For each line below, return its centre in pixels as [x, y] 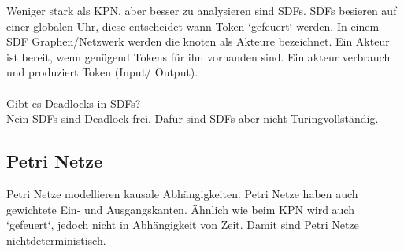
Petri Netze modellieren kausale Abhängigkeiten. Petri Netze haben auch [182, 193]
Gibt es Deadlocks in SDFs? [74, 103]
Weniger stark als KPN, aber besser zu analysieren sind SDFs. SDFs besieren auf [202, 10]
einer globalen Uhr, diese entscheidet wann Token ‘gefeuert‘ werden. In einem [193, 26]
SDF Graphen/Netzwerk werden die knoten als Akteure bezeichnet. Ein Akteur [198, 41]
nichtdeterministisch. [56, 240]
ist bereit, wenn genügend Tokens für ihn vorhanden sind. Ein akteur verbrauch [198, 56]
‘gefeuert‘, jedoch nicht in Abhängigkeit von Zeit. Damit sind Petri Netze [183, 225]
